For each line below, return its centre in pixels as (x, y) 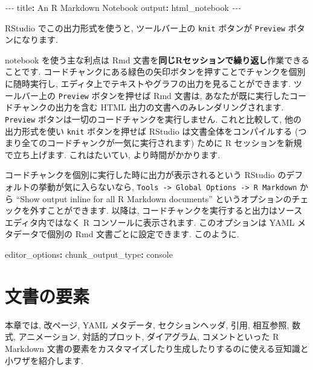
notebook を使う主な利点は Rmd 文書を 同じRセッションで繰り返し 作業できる (157, 59)
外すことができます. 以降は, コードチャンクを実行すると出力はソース (166, 210)
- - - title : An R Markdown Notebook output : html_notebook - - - (123, 7)
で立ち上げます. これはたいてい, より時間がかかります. (113, 154)
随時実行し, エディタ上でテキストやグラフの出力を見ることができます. (152, 84)
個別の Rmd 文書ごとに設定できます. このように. (143, 234)
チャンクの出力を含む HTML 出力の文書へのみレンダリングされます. (148, 107)
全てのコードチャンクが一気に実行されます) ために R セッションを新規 (162, 143)
